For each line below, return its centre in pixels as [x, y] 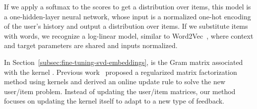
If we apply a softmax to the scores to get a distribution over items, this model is [128, 6]
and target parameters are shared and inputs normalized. [91, 45]
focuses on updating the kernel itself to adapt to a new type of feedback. [114, 101]
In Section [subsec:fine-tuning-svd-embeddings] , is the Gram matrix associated [124, 62]
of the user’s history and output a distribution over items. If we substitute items [126, 26]
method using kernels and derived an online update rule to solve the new [115, 82]
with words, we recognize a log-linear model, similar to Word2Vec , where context [129, 35]
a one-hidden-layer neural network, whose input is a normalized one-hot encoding [128, 16]
